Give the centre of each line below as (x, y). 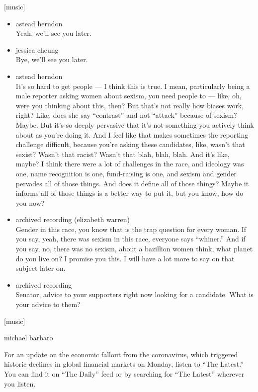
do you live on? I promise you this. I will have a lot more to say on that (125, 258)
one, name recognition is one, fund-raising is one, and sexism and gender (126, 173)
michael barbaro (29, 338)
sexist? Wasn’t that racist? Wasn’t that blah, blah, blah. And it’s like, (123, 154)
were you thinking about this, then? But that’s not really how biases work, (130, 105)
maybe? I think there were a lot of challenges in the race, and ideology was (130, 164)
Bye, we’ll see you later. (52, 59)
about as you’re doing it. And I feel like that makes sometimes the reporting (132, 134)
